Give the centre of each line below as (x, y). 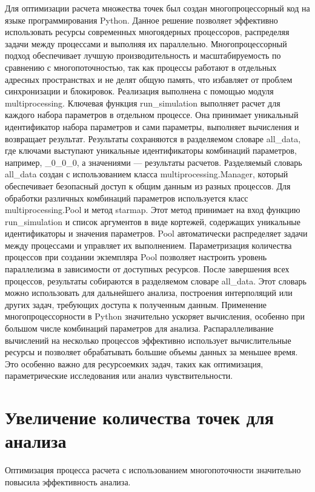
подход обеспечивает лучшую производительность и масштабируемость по (143, 55)
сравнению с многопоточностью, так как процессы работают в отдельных (141, 67)
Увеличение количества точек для (139, 417)
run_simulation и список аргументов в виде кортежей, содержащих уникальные (153, 221)
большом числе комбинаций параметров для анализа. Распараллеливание (139, 328)
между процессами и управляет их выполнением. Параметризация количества (148, 245)
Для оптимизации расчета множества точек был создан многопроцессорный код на (157, 8)
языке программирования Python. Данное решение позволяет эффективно (141, 20)
